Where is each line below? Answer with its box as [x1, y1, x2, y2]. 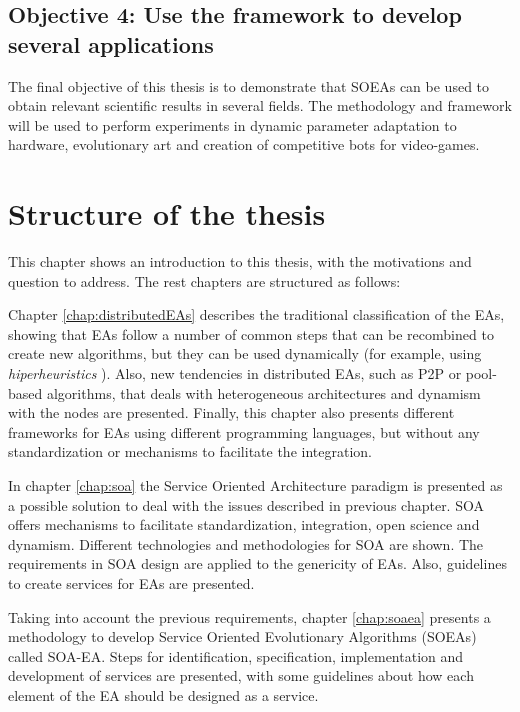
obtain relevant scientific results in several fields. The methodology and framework [8, 95, 512, 116]
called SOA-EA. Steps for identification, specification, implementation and [8, 645, 464, 666]
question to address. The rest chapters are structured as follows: [8, 270, 401, 291]
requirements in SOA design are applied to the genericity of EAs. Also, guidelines [8, 553, 507, 574]
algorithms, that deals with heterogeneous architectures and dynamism [46, 382, 481, 403]
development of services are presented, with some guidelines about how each [8, 665, 474, 686]
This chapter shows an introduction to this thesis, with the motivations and [8, 251, 472, 272]
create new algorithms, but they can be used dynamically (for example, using [8, 343, 482, 364]
